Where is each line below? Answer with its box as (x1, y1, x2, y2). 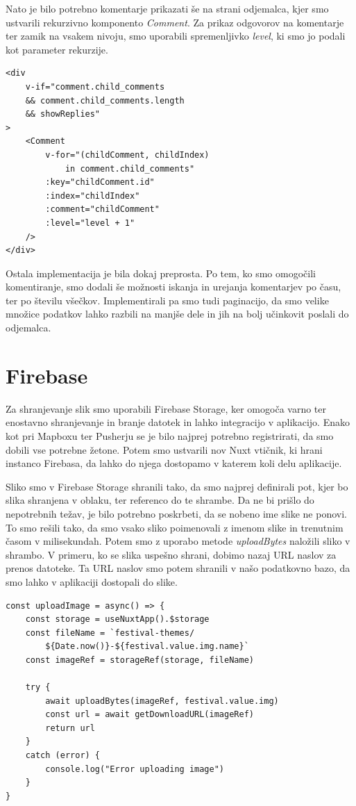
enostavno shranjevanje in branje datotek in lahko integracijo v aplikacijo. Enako (6, 415, 350, 429)
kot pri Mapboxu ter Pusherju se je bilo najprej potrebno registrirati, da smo (6, 428, 334, 443)
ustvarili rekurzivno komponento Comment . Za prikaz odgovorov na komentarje (6, 15, 344, 29)
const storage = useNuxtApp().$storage (25, 614, 210, 625)
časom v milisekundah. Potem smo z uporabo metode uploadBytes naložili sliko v (6, 534, 350, 548)
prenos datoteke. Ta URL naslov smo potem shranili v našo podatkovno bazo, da (6, 561, 350, 575)
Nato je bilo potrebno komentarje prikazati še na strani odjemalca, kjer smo (6, 1, 329, 15)
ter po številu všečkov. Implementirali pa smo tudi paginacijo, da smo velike (6, 293, 329, 307)
